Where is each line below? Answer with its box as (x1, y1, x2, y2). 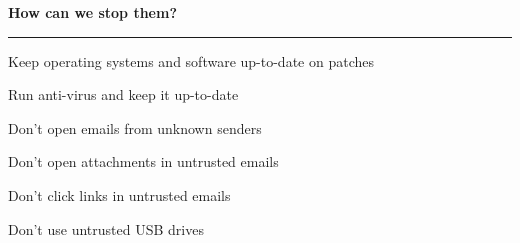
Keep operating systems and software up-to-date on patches (8, 50, 374, 71)
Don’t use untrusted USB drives (8, 218, 204, 239)
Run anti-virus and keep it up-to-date (8, 84, 239, 105)
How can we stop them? (8, 2, 177, 22)
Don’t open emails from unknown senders (8, 117, 262, 138)
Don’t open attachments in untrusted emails (8, 151, 279, 172)
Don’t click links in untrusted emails (8, 184, 231, 205)
